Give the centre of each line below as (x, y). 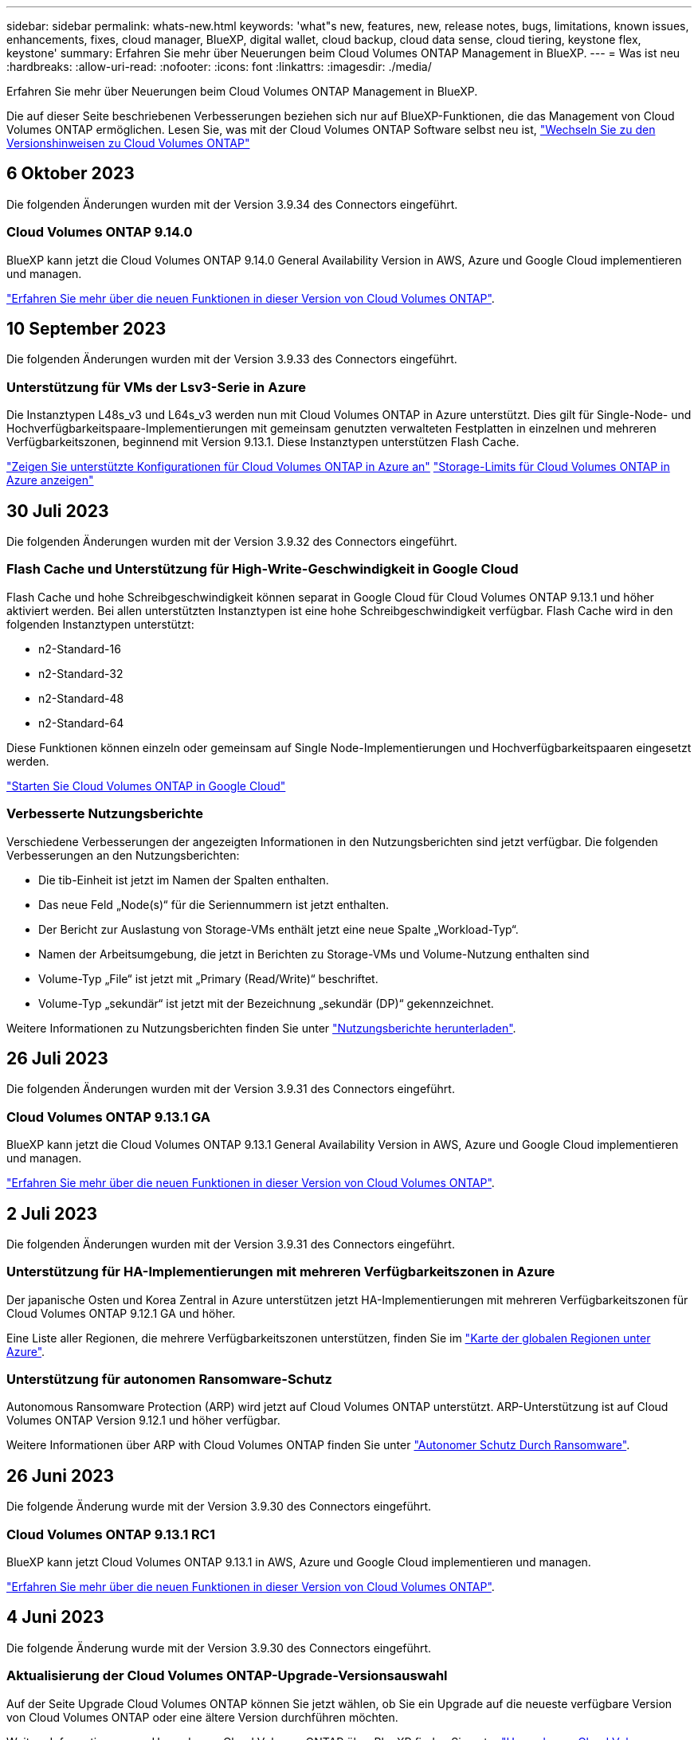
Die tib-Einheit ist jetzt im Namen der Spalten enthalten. (184, 880)
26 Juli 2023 (57, 1058)
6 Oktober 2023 (71, 174)
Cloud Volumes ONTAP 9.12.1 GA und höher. (121, 1313)
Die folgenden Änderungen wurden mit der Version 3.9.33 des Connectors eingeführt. (232, 359)
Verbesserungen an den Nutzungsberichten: (123, 855)
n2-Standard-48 (81, 698)
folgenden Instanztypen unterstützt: (100, 624)
